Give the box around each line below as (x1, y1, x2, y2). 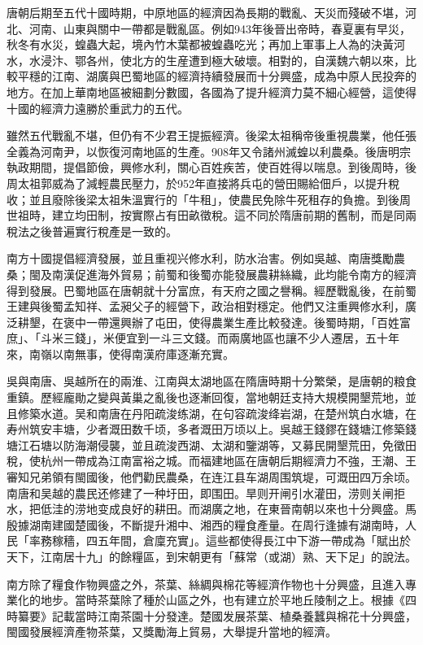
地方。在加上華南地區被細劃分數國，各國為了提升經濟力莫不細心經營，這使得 (7, 83, 416, 100)
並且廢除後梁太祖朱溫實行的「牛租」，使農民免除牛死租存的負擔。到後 (28, 190, 399, 207)
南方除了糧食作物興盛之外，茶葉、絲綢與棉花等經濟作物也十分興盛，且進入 (7, 575, 405, 592)
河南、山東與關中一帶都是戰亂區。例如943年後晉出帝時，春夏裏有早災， (28, 20, 411, 37)
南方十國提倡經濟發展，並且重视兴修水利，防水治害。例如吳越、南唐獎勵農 (7, 250, 405, 267)
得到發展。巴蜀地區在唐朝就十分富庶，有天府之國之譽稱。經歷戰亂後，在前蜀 (7, 281, 416, 299)
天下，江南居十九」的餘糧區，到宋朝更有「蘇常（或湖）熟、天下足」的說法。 (7, 548, 416, 564)
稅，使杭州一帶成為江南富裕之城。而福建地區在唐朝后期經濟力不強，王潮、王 (7, 452, 416, 469)
